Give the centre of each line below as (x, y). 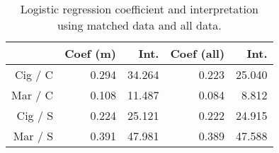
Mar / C (33, 95)
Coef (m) (90, 53)
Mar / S (33, 136)
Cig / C (34, 74)
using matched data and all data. (139, 25)
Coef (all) (198, 53)
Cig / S (35, 115)
